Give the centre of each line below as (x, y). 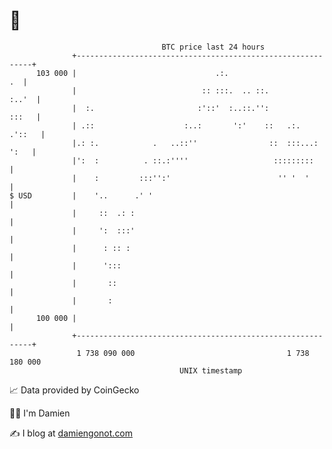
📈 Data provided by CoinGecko (74, 390)
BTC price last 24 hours (213, 47)
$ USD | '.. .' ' (81, 195)
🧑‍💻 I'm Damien (40, 413)
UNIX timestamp (211, 370)
